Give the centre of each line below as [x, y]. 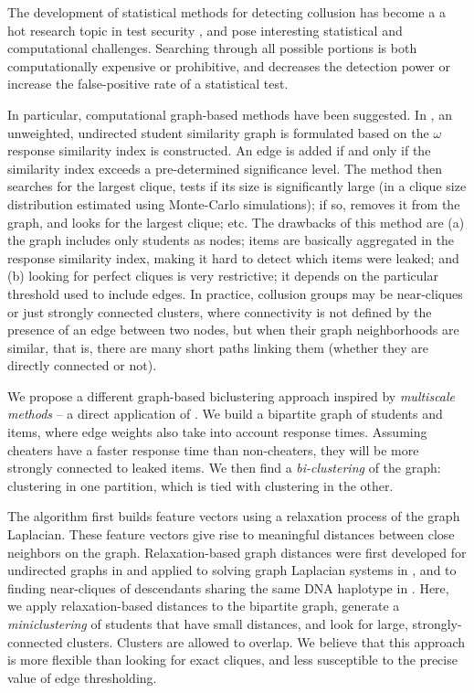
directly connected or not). [82, 365]
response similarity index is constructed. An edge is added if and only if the [219, 150]
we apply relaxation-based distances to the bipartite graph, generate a [204, 606]
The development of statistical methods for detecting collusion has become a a [226, 12]
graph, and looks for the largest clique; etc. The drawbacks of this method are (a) [236, 222]
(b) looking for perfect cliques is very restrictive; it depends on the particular [223, 276]
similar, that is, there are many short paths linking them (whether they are [218, 347]
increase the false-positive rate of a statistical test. [148, 84]
